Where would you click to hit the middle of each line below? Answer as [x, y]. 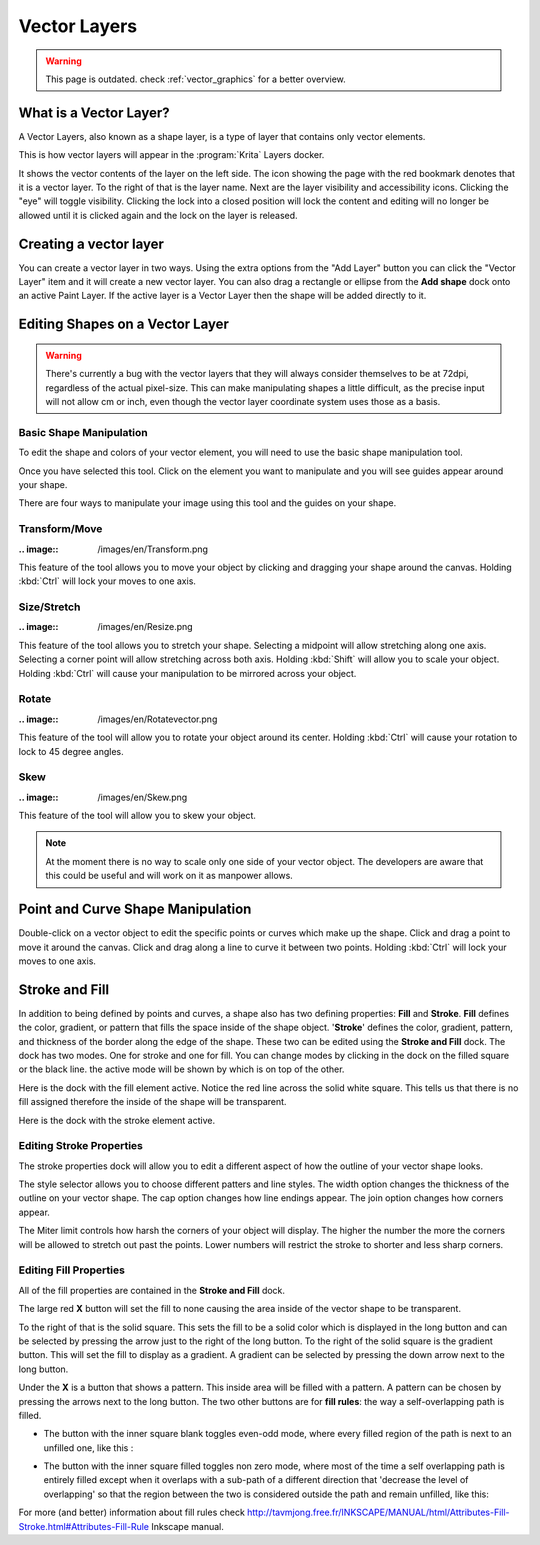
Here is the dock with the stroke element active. [116, 1120]
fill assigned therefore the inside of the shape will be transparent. [152, 1102]
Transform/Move [60, 529]
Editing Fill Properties [71, 1270]
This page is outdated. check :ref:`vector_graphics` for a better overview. [196, 79]
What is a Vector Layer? [94, 112]
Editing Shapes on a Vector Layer [124, 324]
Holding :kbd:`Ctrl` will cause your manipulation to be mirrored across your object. [187, 673]
